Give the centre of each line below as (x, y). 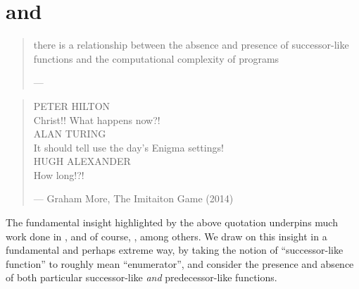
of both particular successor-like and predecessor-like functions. (141, 277)
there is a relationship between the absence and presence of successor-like (191, 45)
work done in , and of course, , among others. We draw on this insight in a (166, 236)
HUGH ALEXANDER (82, 161)
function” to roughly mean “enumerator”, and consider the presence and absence (180, 263)
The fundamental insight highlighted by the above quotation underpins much (172, 222)
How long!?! (59, 174)
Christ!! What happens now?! (97, 119)
